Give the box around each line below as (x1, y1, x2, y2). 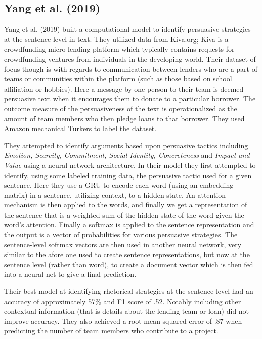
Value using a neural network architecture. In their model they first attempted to (4, 159, 256, 170)
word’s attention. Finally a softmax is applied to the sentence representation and (4, 219, 254, 230)
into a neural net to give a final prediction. (4, 269, 137, 279)
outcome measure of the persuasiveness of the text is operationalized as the (4, 103, 237, 113)
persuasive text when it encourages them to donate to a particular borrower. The (4, 93, 256, 104)
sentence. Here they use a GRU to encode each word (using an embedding (4, 180, 234, 190)
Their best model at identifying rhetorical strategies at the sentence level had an (4, 286, 253, 296)
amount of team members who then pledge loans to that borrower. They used (4, 113, 245, 123)
